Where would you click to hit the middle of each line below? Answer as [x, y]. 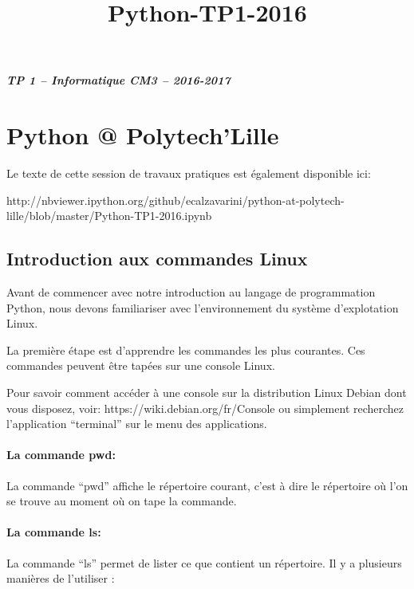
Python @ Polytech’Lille [143, 135]
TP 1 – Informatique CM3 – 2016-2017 [118, 80]
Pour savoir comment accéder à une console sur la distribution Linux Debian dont [207, 393]
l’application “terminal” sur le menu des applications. [137, 424]
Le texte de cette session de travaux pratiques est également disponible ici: [189, 173]
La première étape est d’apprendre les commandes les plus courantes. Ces [186, 349]
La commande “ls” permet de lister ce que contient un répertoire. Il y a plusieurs [204, 562]
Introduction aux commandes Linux [157, 259]
